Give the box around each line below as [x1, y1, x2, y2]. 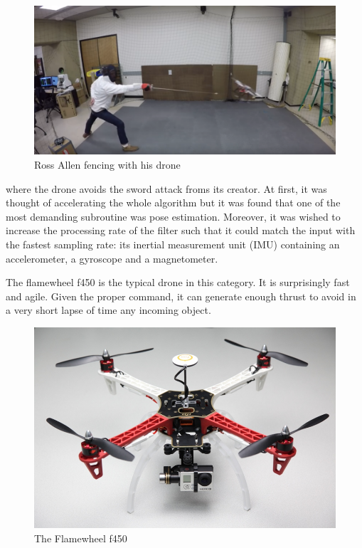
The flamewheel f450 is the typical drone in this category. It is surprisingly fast [6, 275, 350, 290]
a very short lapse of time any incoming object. [6, 302, 211, 317]
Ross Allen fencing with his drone [34, 157, 181, 172]
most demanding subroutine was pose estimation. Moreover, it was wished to [6, 209, 341, 223]
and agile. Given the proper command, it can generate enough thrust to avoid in [6, 288, 356, 303]
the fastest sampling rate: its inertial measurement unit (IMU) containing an [6, 237, 340, 252]
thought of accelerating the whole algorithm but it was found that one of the [6, 195, 341, 210]
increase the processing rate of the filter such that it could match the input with [6, 223, 356, 238]
